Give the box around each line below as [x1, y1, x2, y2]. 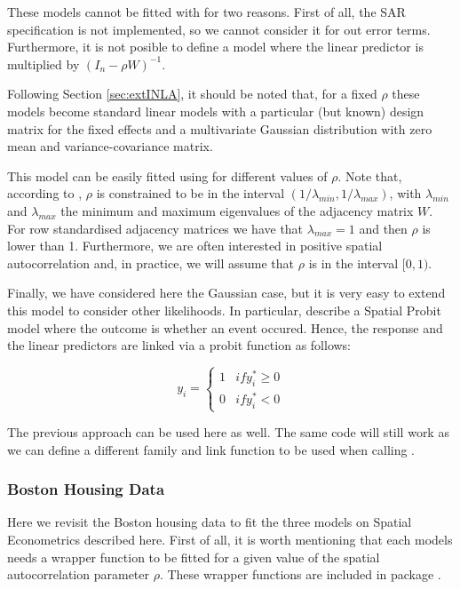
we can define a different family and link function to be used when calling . [7, 440, 416, 458]
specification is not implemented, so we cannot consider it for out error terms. [7, 20, 431, 38]
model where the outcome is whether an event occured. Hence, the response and [7, 318, 443, 337]
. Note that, [337, 166, 402, 185]
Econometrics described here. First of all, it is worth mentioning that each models [7, 530, 453, 548]
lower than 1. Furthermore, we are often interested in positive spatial [7, 236, 383, 255]
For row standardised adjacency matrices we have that [7, 219, 304, 237]
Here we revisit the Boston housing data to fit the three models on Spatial [7, 513, 412, 531]
